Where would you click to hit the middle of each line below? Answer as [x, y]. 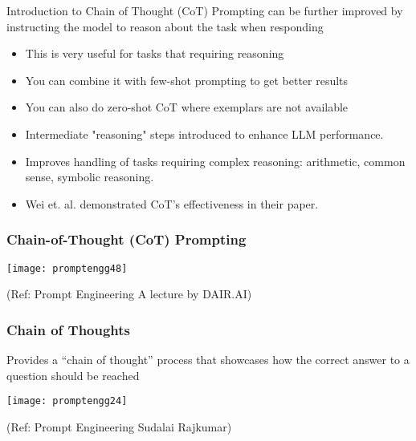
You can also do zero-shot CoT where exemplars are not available [187, 107]
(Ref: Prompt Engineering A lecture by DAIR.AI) [129, 294]
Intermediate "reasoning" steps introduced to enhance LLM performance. [204, 134]
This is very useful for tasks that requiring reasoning [155, 53]
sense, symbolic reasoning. [90, 177]
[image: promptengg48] [67, 268]
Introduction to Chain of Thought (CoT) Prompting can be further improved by [205, 10]
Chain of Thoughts [69, 329]
